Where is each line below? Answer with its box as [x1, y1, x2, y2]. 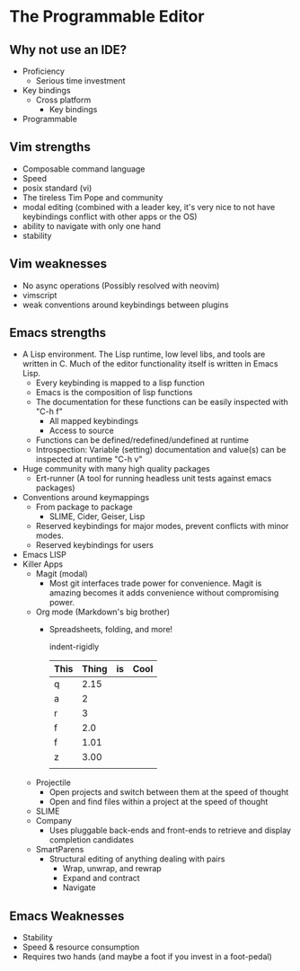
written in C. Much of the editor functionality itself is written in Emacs [22, 358, 278, 369]
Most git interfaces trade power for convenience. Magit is [49, 578, 262, 589]
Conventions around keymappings [22, 492, 150, 503]
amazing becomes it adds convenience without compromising [49, 587, 279, 598]
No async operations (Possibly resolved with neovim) [22, 280, 220, 291]
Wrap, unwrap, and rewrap [62, 863, 162, 874]
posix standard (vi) [22, 182, 93, 193]
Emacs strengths [9, 325, 107, 340]
